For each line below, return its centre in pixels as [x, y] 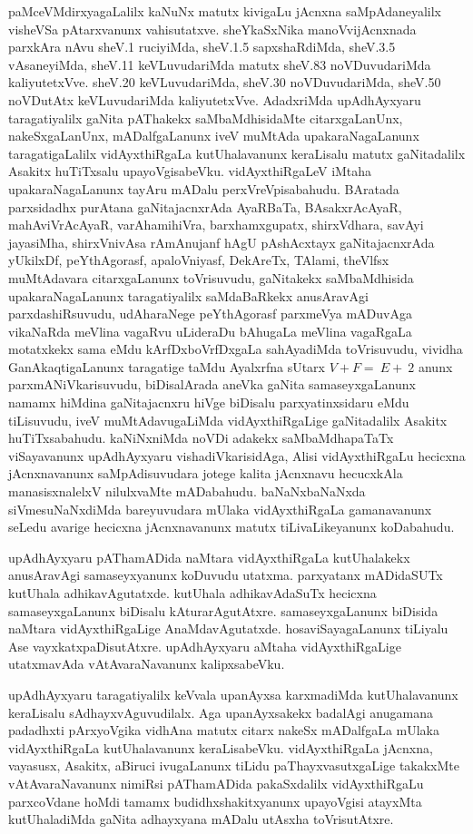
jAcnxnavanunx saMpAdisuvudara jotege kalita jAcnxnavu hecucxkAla [206, 473]
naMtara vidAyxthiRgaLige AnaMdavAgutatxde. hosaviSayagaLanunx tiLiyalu [228, 628]
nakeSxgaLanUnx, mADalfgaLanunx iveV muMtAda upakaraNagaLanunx [214, 136]
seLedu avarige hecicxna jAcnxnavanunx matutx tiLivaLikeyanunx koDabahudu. [232, 527]
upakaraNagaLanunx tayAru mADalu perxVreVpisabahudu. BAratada [204, 188]
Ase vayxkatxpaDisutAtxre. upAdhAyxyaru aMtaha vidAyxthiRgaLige [205, 646]
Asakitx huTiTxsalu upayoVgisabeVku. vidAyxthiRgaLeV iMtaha [190, 171]
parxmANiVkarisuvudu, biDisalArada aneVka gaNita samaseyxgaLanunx [212, 384]
